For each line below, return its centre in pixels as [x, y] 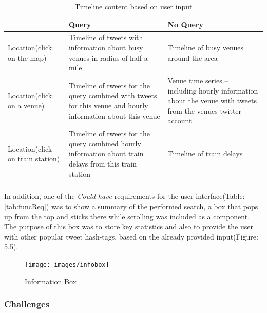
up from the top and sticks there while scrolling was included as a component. [127, 216]
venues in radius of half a [108, 57]
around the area [193, 57]
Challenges [27, 304]
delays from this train [102, 164]
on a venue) [26, 106]
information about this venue [114, 115]
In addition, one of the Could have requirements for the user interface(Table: [125, 196]
